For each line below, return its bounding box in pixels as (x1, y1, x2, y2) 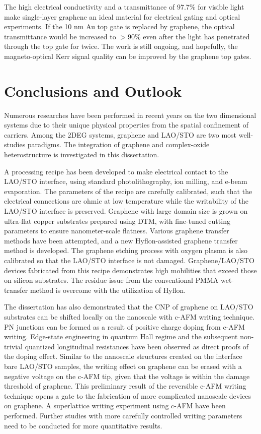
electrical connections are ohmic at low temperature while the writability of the (4, 196, 248, 206)
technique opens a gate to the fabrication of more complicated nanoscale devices (4, 390, 251, 401)
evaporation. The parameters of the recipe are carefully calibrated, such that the (4, 185, 252, 196)
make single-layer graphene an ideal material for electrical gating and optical (4, 11, 240, 22)
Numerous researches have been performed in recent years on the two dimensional (4, 109, 256, 120)
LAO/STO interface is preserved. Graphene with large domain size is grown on (4, 206, 248, 216)
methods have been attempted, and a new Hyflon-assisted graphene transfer (4, 235, 238, 245)
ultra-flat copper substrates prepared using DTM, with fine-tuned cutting (4, 215, 230, 226)
